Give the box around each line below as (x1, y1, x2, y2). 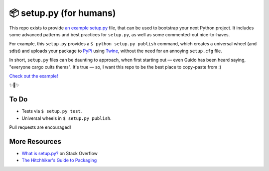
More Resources (9, 137, 62, 146)
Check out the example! (9, 73, 58, 79)
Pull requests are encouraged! (9, 124, 71, 130)
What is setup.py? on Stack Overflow (21, 150, 98, 156)
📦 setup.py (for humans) (9, 7, 116, 18)
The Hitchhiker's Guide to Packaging (21, 157, 97, 164)
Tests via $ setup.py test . (21, 108, 82, 114)
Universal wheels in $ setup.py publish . (21, 115, 112, 121)
